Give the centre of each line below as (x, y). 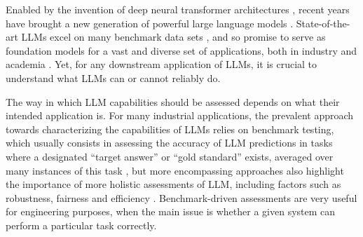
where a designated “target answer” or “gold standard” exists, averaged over (170, 156)
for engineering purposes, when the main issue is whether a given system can (171, 211)
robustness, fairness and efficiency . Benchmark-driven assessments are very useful (181, 197)
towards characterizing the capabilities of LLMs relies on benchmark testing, (170, 129)
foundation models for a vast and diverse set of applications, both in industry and (181, 50)
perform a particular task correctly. (81, 225)
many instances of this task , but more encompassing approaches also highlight (175, 170)
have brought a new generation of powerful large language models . (150, 23)
